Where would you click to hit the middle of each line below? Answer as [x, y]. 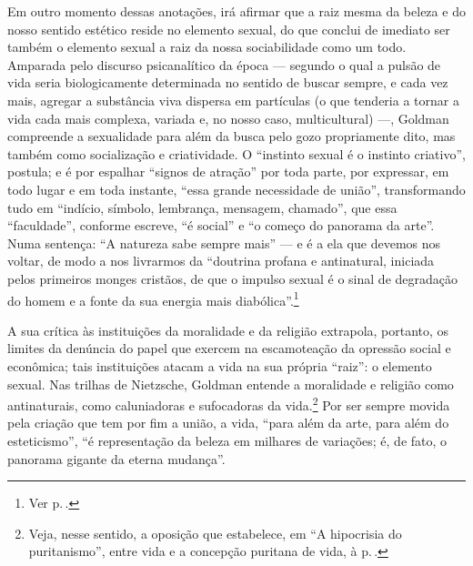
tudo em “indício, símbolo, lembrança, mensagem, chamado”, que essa [202, 207]
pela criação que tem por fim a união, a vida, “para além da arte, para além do [228, 423]
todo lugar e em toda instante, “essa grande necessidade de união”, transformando [236, 189]
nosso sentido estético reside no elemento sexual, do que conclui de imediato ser [229, 29]
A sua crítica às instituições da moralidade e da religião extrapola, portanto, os [228, 330]
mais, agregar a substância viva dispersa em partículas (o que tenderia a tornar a [233, 100]
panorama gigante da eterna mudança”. [116, 458]
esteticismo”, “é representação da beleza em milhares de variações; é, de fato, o [227, 440]
